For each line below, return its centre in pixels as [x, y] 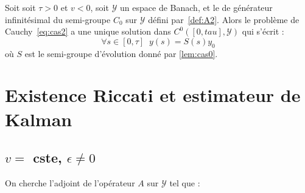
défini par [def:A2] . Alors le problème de [224, 19]
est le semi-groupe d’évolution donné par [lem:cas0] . [121, 53]
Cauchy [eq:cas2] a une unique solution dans [88, 31]
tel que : [185, 182]
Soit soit [20, 7]
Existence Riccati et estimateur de [153, 95]
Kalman [39, 119]
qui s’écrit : [263, 31]
